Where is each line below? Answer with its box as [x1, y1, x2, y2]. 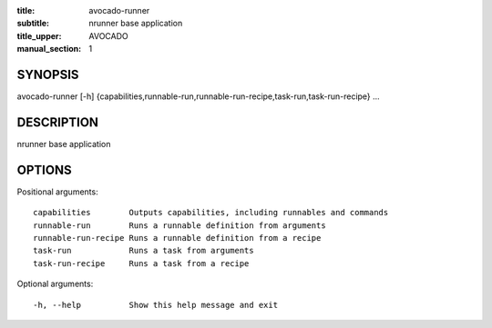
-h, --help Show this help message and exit [33, 300, 278, 310]
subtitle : [16, 18, 50, 29]
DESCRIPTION [16, 114, 99, 130]
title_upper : [16, 30, 62, 41]
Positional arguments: [16, 186, 99, 197]
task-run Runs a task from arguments [33, 245, 254, 256]
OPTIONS [16, 162, 72, 177]
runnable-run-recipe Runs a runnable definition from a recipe [33, 233, 322, 244]
